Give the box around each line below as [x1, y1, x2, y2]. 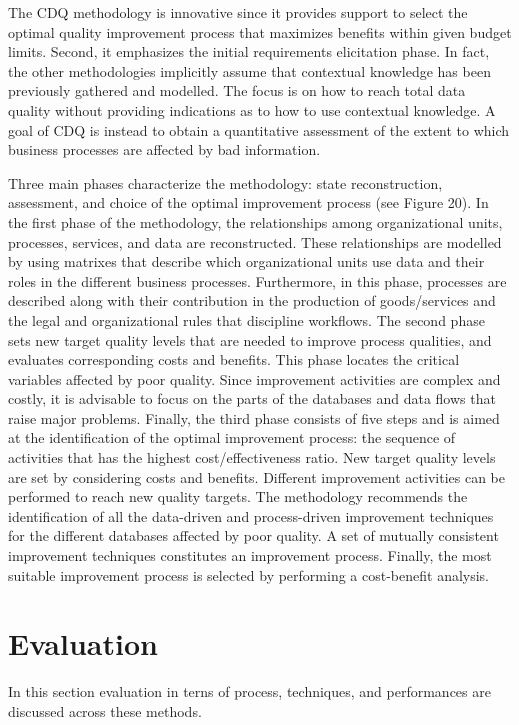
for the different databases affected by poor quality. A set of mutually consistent [8, 525, 499, 546]
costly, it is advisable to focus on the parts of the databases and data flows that [8, 388, 496, 409]
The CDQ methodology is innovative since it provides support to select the [8, 2, 468, 22]
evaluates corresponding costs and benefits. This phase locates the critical [8, 349, 460, 370]
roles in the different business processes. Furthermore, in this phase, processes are [8, 270, 507, 291]
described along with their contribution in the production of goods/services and [8, 290, 496, 311]
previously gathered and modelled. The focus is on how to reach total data [8, 80, 466, 101]
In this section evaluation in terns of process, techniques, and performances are [8, 681, 491, 702]
